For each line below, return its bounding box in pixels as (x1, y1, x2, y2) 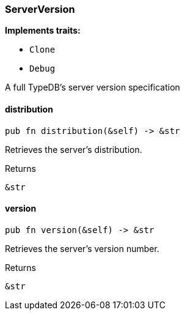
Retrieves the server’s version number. (5, 243, 159, 254)
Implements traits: (5, 25, 81, 36)
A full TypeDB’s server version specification (5, 82, 180, 93)
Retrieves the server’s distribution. (5, 144, 142, 155)
